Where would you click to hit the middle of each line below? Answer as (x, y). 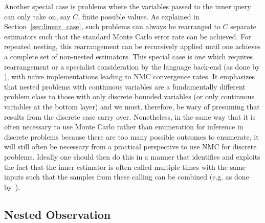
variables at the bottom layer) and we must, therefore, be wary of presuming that (132, 106)
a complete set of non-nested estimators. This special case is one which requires (129, 56)
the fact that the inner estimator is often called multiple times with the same (125, 166)
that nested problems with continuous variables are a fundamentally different (125, 86)
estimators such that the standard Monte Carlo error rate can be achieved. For (128, 36)
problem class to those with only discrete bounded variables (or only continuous (129, 96)
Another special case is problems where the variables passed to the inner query (128, 6)
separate (243, 26)
